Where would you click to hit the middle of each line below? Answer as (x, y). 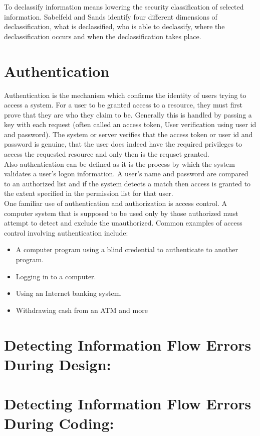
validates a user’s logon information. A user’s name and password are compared (126, 174)
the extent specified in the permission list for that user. (89, 193)
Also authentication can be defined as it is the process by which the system (119, 164)
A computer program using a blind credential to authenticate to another (127, 249)
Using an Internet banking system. (69, 293)
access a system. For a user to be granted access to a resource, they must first (123, 105)
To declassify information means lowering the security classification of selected (124, 7)
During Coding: (59, 423)
